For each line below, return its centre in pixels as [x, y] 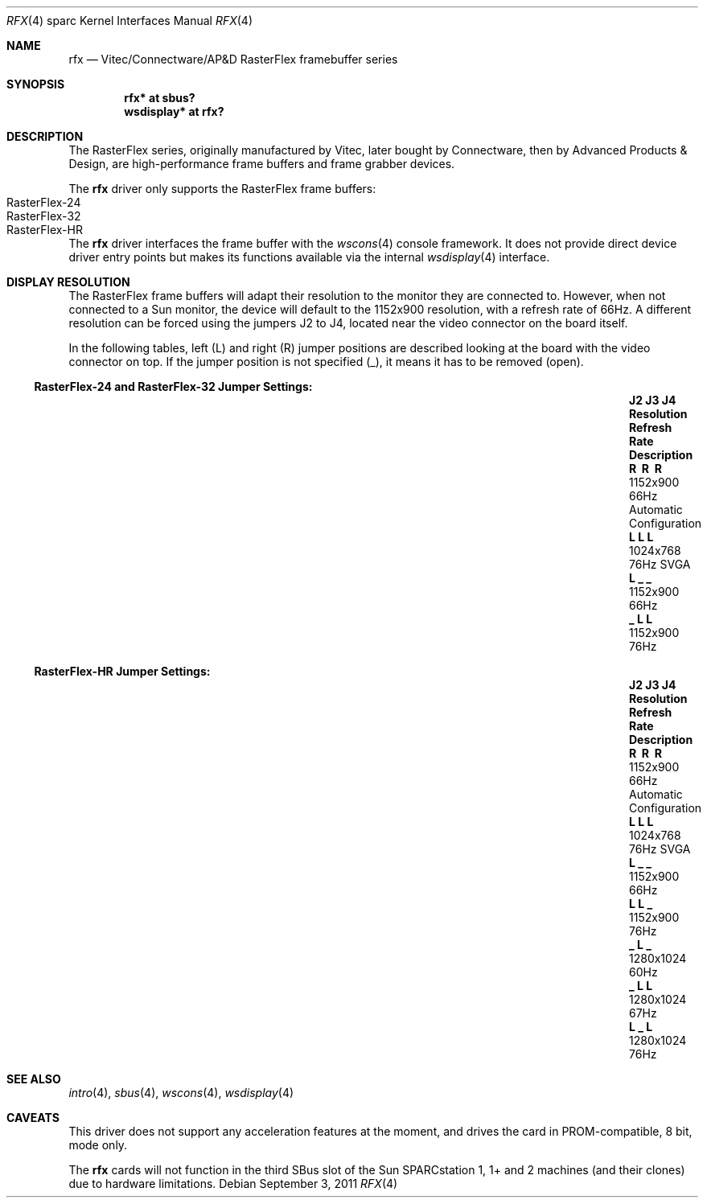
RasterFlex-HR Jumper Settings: [122, 671]
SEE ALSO [34, 1079]
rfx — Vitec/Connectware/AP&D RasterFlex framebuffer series [233, 59]
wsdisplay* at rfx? [174, 111]
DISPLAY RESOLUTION [68, 282]
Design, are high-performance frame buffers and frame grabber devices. [262, 164]
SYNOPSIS [36, 84]
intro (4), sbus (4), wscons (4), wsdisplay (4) [181, 1093]
